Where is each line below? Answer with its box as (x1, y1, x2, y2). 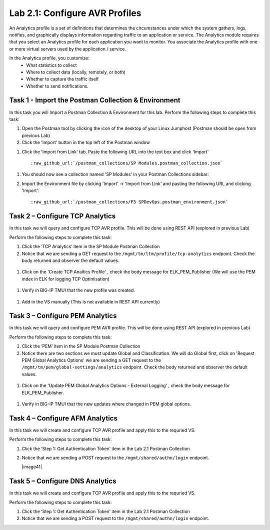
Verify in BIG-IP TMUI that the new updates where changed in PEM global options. (21, 400, 191, 407)
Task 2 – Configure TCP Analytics (9, 212, 116, 220)
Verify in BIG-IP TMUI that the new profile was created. (21, 287, 135, 293)
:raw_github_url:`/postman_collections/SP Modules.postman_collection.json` (30, 160, 223, 166)
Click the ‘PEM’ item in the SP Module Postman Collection (21, 343, 140, 349)
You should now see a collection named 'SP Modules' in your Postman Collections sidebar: (21, 171, 209, 177)
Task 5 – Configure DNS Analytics (9, 477, 116, 485)
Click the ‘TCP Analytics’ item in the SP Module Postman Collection (21, 243, 160, 249)
